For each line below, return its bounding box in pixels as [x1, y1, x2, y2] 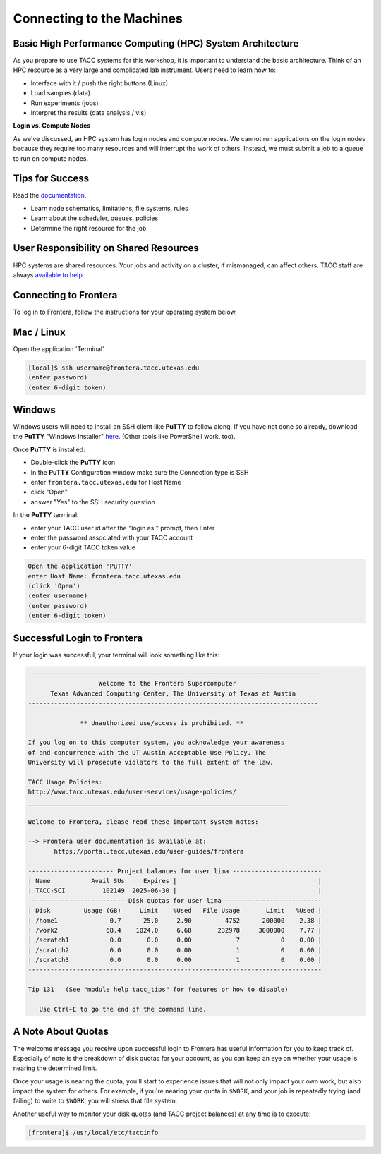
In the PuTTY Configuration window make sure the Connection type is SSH [30, 468, 249, 476]
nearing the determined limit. [13, 1064, 97, 1072]
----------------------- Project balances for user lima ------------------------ [28, 867, 322, 875]
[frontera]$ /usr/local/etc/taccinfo [28, 1129, 159, 1136]
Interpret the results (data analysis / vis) [30, 109, 147, 117]
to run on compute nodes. [13, 154, 89, 162]
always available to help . [13, 270, 85, 279]
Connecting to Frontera [13, 289, 118, 301]
